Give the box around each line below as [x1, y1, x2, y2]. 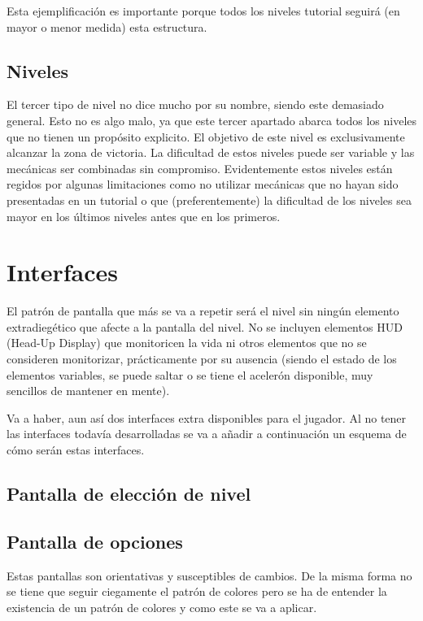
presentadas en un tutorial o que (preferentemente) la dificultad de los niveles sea [7, 191, 412, 208]
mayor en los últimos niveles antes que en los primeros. [7, 207, 281, 224]
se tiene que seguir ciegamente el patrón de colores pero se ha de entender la [7, 583, 387, 600]
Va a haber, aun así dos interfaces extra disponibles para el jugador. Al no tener [7, 409, 407, 426]
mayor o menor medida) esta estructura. [7, 18, 207, 35]
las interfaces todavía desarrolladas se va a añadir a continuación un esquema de [7, 425, 407, 442]
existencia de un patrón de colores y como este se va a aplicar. [7, 598, 317, 615]
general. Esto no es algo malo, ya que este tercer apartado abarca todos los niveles [7, 111, 417, 128]
